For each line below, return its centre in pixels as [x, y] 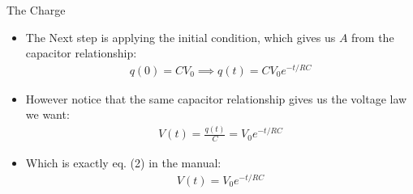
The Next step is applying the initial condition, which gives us [181, 37]
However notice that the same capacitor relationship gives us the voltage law [216, 98]
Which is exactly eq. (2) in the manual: [123, 163]
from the [373, 37]
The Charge [36, 10]
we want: [47, 114]
